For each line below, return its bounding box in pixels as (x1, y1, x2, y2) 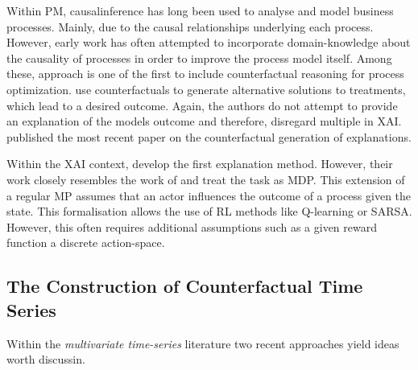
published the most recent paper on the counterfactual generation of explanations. (6, 128, 412, 145)
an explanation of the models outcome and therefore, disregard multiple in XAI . (6, 113, 402, 129)
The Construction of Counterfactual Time (6, 273, 363, 298)
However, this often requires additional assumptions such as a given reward (6, 218, 377, 235)
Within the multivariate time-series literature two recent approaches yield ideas (6, 335, 399, 351)
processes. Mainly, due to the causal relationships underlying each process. (6, 18, 374, 35)
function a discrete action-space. (6, 234, 165, 251)
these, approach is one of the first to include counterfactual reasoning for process (6, 65, 404, 82)
